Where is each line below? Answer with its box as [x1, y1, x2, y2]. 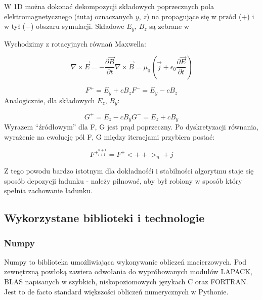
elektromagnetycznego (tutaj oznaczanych [4, 11, 134, 21]
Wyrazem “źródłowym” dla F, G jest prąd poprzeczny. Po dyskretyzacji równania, [4, 121, 258, 132]
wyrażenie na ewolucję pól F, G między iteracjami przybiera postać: [4, 131, 215, 142]
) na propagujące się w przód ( [146, 11, 242, 21]
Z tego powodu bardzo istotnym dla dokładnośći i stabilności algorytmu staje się [4, 165, 254, 176]
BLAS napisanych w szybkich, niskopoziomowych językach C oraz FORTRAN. [4, 276, 248, 287]
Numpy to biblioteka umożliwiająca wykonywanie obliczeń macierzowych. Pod [4, 256, 246, 267]
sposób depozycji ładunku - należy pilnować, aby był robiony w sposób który [4, 175, 242, 186]
